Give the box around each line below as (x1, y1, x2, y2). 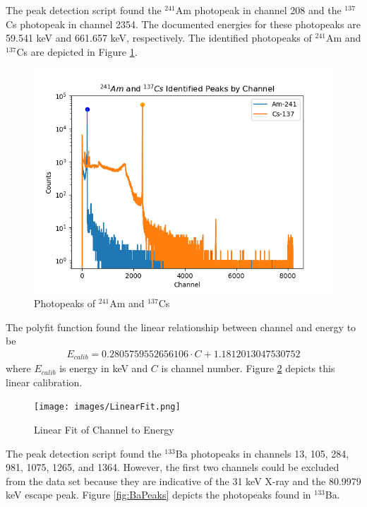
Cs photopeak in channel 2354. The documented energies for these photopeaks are (6, 16, 361, 31)
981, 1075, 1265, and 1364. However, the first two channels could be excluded (6, 460, 339, 475)
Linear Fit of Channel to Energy (34, 422, 174, 437)
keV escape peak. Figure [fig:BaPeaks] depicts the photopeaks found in (6, 487, 311, 502)
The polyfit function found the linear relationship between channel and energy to (6, 319, 356, 334)
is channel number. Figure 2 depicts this (161, 361, 335, 376)
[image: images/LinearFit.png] (34, 402, 181, 412)
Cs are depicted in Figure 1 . (16, 44, 138, 59)
